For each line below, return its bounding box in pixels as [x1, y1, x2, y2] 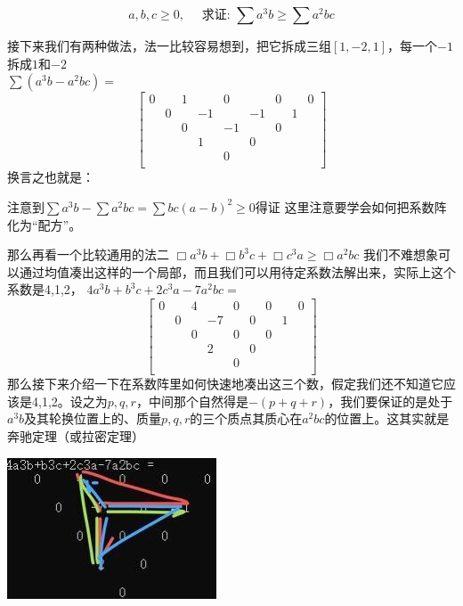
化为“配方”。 [7, 215, 82, 233]
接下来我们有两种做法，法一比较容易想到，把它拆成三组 [7, 37, 331, 54]
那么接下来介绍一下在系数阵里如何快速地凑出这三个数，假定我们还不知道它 [7, 374, 443, 393]
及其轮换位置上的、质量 [24, 409, 162, 428]
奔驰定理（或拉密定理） [7, 426, 144, 445]
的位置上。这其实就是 [324, 409, 450, 428]
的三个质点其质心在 [190, 409, 303, 428]
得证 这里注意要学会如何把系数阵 [255, 197, 447, 216]
